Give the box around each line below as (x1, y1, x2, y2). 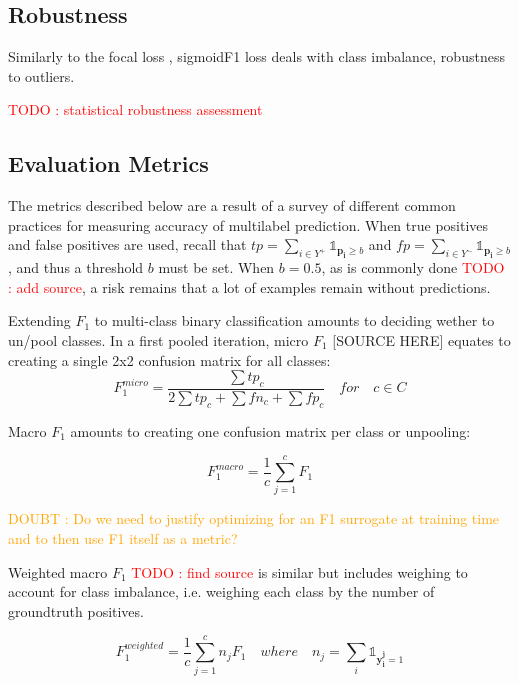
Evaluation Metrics (8, 148, 209, 179)
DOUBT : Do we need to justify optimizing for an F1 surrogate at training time (8, 508, 500, 529)
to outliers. (8, 65, 75, 86)
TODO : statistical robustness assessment (8, 99, 263, 120)
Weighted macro (8, 561, 108, 582)
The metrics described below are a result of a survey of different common (8, 195, 456, 216)
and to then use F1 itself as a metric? (8, 528, 238, 549)
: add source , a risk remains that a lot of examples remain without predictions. (8, 276, 491, 297)
